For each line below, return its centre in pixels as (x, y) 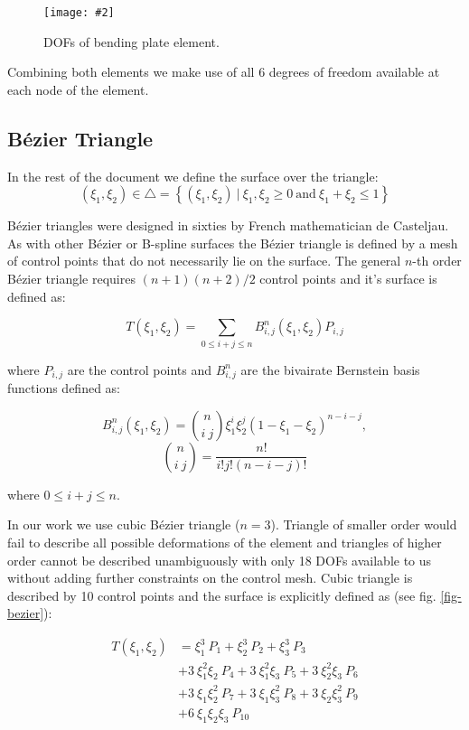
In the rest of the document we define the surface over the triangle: (193, 176)
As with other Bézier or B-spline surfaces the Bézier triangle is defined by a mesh (233, 243)
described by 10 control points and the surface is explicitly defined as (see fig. (222, 595)
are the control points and (139, 369)
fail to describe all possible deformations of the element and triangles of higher (225, 543)
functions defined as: (64, 388)
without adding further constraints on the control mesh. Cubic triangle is (210, 578)
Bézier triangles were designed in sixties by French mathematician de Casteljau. (228, 225)
